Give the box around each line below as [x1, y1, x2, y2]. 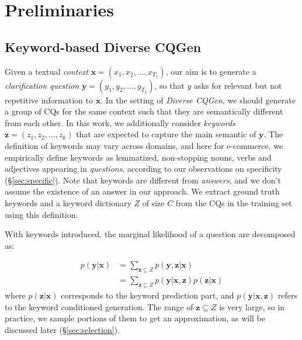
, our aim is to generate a [165, 65, 256, 77]
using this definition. [5, 208, 78, 220]
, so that [154, 79, 185, 91]
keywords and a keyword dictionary [5, 196, 131, 209]
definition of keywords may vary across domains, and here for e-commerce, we [5, 139, 283, 151]
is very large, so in [219, 300, 285, 313]
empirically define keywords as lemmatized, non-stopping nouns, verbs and [5, 151, 272, 163]
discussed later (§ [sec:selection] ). [5, 323, 120, 335]
